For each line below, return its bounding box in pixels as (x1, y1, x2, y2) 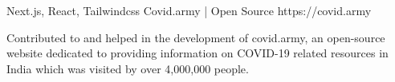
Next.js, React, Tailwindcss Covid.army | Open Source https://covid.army (6, 2, 372, 18)
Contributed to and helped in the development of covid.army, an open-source (6, 29, 385, 45)
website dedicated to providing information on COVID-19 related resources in (6, 45, 389, 61)
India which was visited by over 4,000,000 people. (6, 60, 249, 76)
